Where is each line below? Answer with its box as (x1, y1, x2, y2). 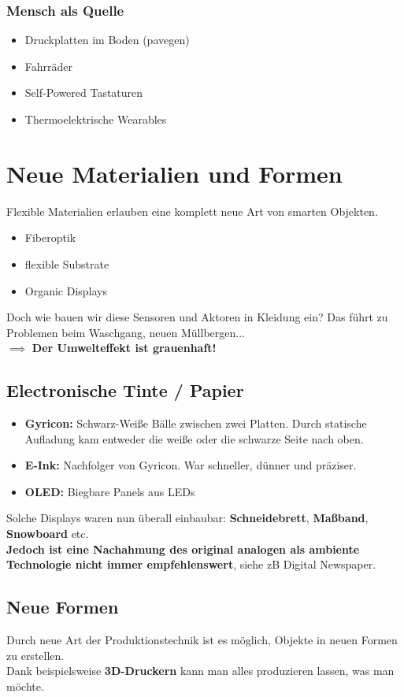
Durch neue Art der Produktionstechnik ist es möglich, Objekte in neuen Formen (6, 632, 398, 648)
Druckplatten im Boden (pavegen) (24, 32, 190, 48)
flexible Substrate (24, 255, 109, 272)
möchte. (6, 677, 44, 694)
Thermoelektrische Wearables (24, 111, 167, 127)
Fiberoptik (24, 229, 76, 246)
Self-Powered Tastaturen (24, 84, 143, 101)
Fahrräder (24, 57, 73, 74)
